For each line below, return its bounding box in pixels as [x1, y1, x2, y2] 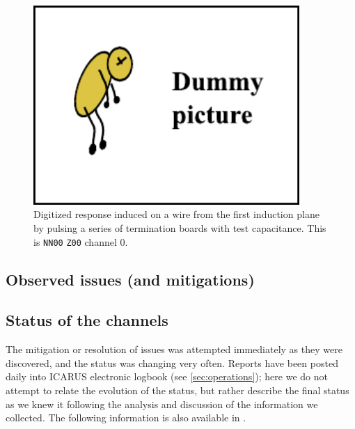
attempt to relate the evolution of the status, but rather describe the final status [6, 383, 349, 398]
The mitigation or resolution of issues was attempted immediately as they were [6, 342, 342, 357]
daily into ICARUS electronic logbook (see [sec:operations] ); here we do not [6, 369, 328, 384]
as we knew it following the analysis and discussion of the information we [6, 396, 318, 411]
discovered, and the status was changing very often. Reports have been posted [6, 355, 338, 370]
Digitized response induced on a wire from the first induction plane [33, 207, 319, 221]
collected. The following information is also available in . [6, 410, 246, 425]
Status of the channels [6, 309, 168, 331]
